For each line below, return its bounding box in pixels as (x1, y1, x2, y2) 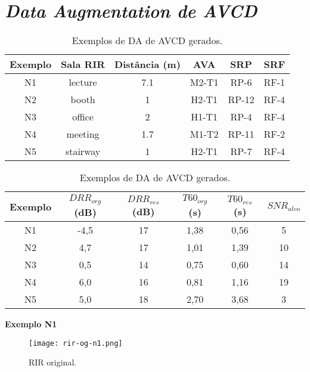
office (72, 110, 94, 124)
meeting (66, 127, 100, 141)
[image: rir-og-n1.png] (29, 339, 123, 348)
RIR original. (29, 356, 77, 368)
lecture (69, 75, 97, 89)
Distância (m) (114, 57, 181, 72)
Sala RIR (61, 57, 106, 72)
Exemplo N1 (5, 318, 57, 330)
